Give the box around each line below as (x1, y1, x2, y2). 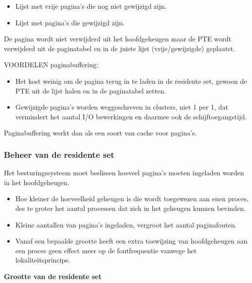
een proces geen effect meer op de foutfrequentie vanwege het (15, 245, 197, 255)
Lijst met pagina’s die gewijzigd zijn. (15, 17, 125, 27)
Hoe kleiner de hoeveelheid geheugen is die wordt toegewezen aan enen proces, (15, 193, 249, 204)
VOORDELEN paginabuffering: (4, 59, 99, 70)
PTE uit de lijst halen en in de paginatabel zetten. (15, 85, 166, 95)
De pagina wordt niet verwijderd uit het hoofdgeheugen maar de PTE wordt (4, 34, 232, 44)
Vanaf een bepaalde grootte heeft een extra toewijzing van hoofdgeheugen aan (15, 236, 248, 246)
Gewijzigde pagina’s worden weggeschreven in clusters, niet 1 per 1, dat (15, 102, 228, 112)
